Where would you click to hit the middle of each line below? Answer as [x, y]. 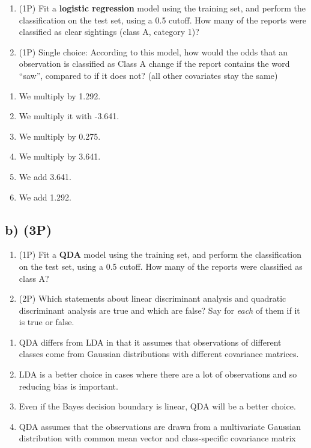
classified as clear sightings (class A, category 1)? [109, 32]
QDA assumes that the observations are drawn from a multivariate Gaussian [160, 426]
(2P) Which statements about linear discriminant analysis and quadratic [152, 298]
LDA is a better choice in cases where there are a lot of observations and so [158, 374]
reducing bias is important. [68, 386]
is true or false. [47, 322]
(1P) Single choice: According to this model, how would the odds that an [153, 51]
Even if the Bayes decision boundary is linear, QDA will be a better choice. [157, 406]
